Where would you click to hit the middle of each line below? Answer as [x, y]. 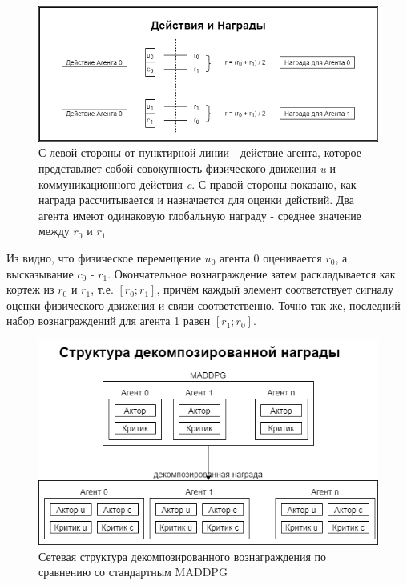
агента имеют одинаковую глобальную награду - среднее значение [200, 215]
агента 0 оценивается [270, 257]
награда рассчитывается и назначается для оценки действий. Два [197, 200]
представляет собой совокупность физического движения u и [187, 168]
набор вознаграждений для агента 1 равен [109, 321]
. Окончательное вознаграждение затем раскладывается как [252, 273]
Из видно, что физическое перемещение [104, 257]
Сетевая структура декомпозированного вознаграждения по [183, 556]
